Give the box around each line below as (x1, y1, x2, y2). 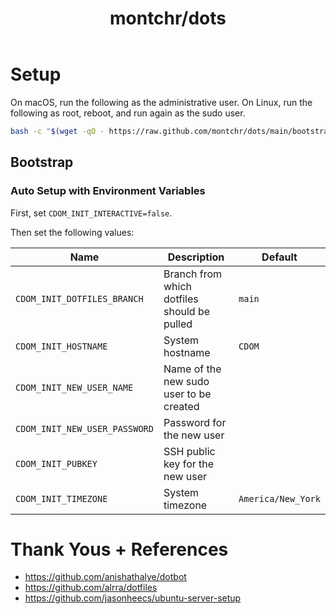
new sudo (163, 374, 210, 388)
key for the (163, 457, 215, 471)
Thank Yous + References (10, 538, 229, 561)
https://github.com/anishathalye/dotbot (24, 571, 187, 583)
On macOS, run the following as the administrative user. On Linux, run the (10, 96, 313, 108)
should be (163, 304, 211, 318)
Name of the (163, 362, 222, 376)
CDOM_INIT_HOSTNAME (15, 340, 108, 352)
